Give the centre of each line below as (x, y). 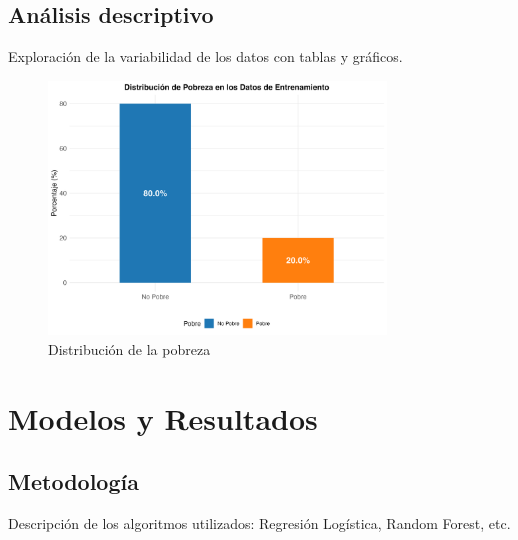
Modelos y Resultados (163, 417)
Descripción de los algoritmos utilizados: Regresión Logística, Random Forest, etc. (259, 522)
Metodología (73, 481)
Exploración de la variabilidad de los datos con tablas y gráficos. (205, 56)
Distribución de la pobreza (129, 348)
